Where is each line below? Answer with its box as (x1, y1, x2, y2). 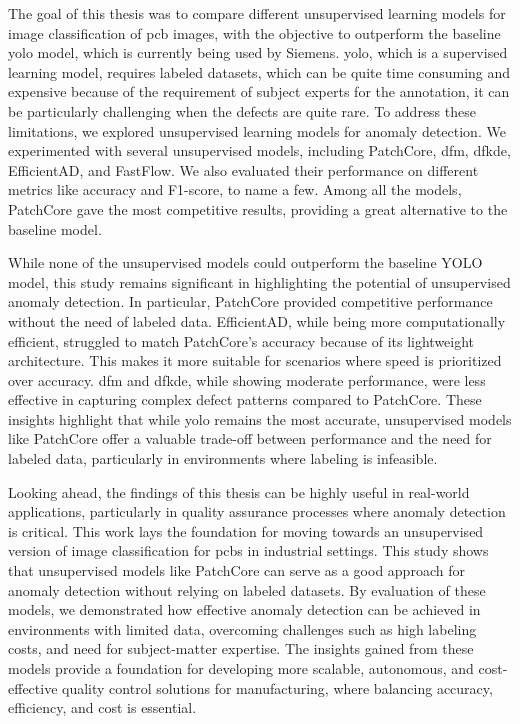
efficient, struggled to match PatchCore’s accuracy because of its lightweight (8, 330, 475, 351)
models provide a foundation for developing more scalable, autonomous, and (8, 658, 474, 678)
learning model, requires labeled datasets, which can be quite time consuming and (8, 61, 511, 82)
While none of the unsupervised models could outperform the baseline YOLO (8, 252, 483, 273)
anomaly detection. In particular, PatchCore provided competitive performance (8, 291, 493, 312)
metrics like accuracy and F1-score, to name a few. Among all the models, (8, 179, 462, 200)
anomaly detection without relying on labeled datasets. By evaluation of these (8, 579, 486, 600)
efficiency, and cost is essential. (8, 697, 197, 718)
